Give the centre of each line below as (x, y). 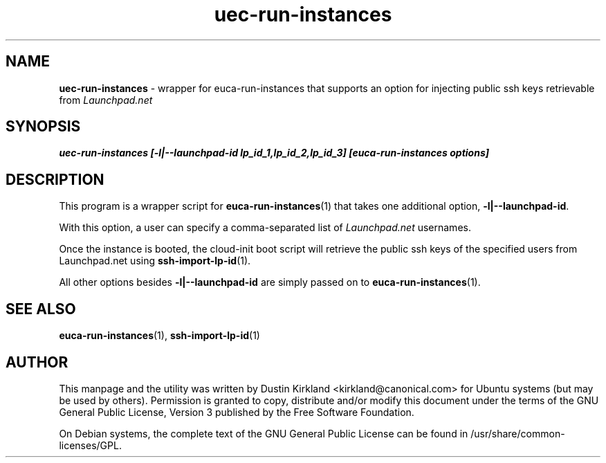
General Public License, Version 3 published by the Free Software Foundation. (237, 412)
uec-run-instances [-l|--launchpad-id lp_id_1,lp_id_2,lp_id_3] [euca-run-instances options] (274, 153)
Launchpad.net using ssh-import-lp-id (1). (155, 261)
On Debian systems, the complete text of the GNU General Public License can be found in (264, 433)
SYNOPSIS (43, 127)
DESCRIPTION (55, 179)
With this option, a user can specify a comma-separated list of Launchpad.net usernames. (265, 228)
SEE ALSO (41, 309)
